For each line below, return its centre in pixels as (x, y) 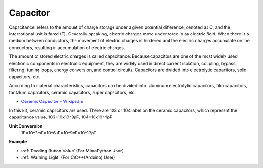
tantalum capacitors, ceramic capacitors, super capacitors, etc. (73, 93)
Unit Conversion (26, 126)
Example (18, 142)
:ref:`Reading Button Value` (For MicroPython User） (74, 151)
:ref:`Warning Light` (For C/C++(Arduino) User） (69, 157)
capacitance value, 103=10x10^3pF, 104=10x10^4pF (61, 117)
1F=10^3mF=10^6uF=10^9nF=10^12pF (59, 133)
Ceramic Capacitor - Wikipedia (52, 101)
